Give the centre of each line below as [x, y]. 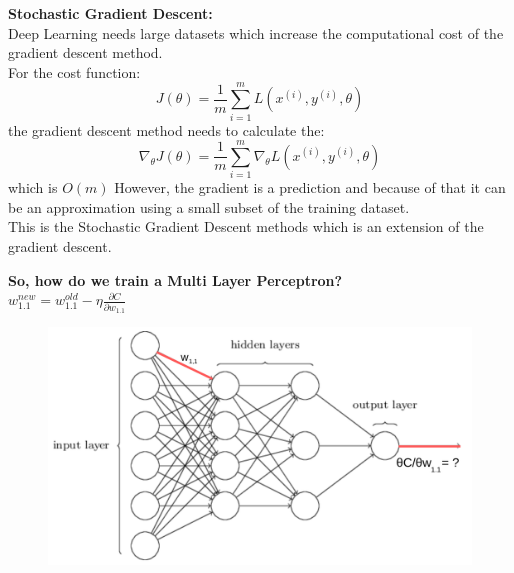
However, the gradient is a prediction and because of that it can [310, 187]
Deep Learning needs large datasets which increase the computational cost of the [256, 32]
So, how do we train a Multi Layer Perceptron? [175, 279]
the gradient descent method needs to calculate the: [166, 129]
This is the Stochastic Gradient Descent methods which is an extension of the [246, 226]
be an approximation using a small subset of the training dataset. [209, 206]
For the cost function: [74, 71]
